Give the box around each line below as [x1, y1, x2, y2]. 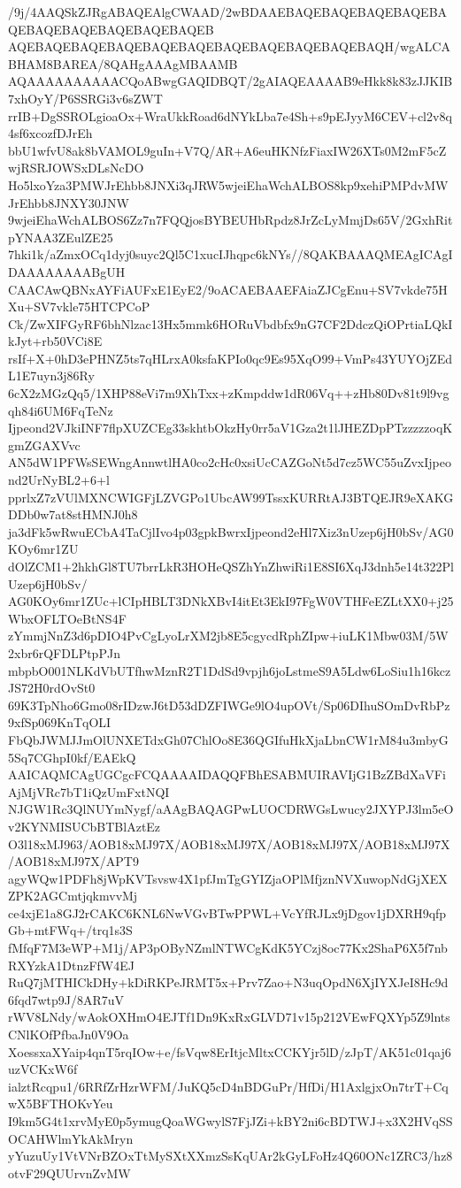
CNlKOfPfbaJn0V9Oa [8, 1025, 129, 1044]
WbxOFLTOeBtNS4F [8, 609, 127, 627]
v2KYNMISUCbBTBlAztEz [8, 816, 161, 835]
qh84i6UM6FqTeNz [8, 401, 113, 419]
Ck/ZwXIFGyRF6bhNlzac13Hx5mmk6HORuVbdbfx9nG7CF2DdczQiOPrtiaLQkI [8, 314, 453, 333]
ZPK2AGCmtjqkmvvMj [8, 886, 138, 905]
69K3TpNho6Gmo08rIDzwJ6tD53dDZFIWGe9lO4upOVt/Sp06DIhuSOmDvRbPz [8, 695, 450, 714]
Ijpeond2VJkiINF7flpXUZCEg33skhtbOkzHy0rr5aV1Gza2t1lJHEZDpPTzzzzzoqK [8, 418, 453, 437]
